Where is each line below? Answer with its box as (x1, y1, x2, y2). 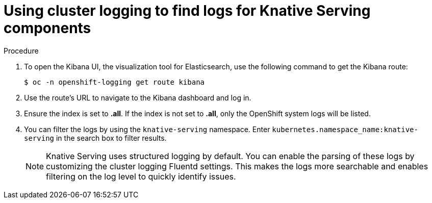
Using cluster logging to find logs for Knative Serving (4, 2, 371, 19)
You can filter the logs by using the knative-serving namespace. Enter (24, 124, 270, 134)
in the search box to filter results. (56, 133, 167, 142)
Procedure (4, 46, 39, 55)
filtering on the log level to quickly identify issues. (46, 171, 236, 182)
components (4, 19, 91, 37)
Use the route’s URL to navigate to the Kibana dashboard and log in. (24, 93, 251, 102)
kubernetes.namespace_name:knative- (272, 125, 418, 134)
